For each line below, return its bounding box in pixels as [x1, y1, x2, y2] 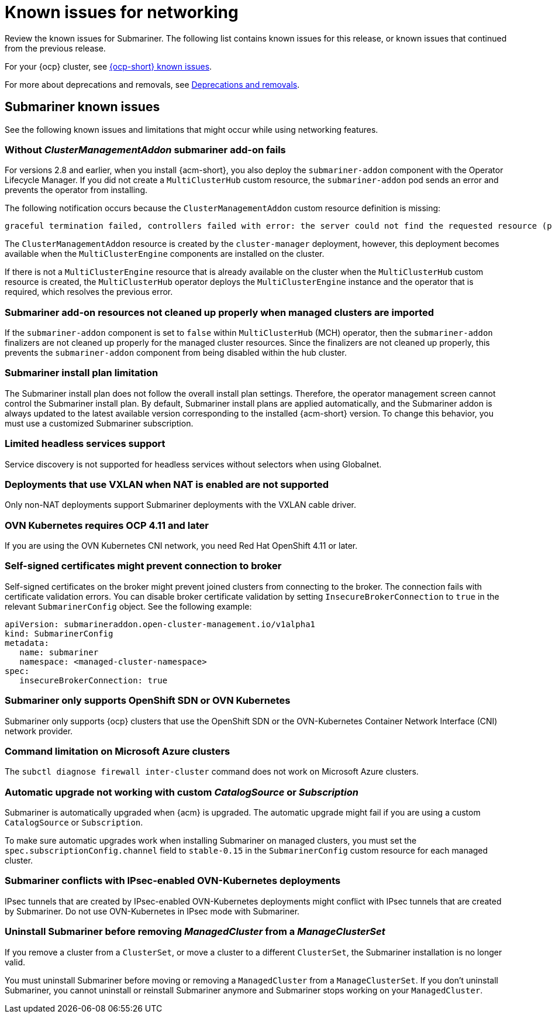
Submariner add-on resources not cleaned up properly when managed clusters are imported [5, 306, 434, 318]
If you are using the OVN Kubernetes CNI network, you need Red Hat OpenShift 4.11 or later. [5, 541, 358, 551]
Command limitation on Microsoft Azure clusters [5, 745, 230, 757]
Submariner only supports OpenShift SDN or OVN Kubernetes [5, 694, 291, 707]
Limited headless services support [5, 438, 165, 450]
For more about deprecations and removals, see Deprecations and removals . [5, 79, 300, 90]
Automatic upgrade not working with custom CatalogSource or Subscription [5, 786, 358, 798]
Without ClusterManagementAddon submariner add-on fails [5, 143, 286, 156]
